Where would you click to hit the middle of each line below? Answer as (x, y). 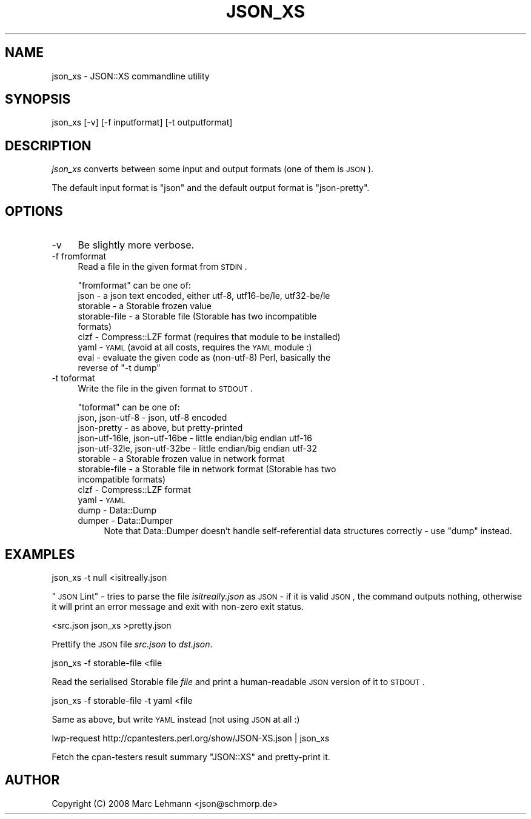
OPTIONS (34, 211)
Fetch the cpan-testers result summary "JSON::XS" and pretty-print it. (191, 757)
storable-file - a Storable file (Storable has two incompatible (197, 316)
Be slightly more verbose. (136, 245)
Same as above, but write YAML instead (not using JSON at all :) (176, 719)
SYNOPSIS (38, 99)
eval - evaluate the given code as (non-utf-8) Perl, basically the (204, 358)
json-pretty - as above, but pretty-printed (160, 428)
